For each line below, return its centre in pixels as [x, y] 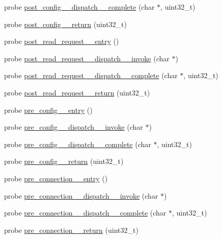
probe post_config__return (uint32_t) [65, 24]
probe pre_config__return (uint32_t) [64, 161]
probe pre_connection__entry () [56, 178]
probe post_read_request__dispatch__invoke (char [87, 58]
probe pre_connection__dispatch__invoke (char [81, 195]
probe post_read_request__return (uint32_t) [77, 92]
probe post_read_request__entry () [62, 41]
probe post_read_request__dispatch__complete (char [91, 75]
